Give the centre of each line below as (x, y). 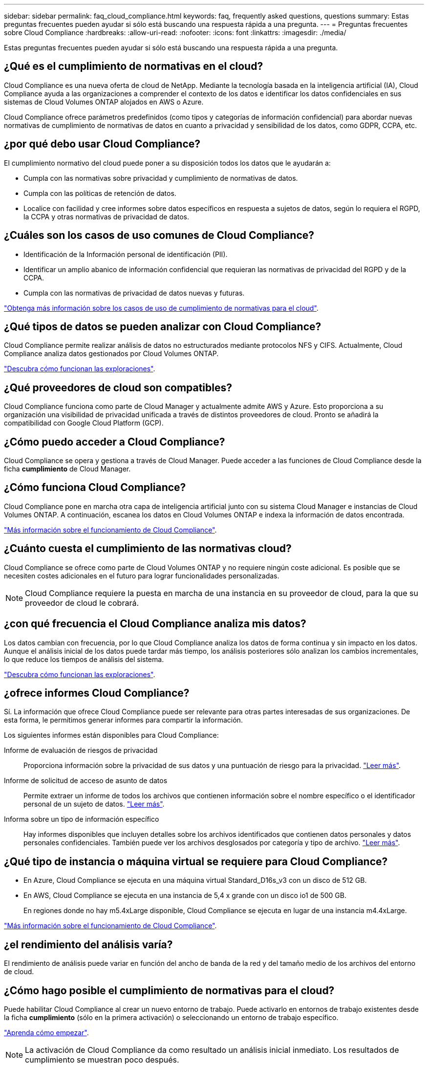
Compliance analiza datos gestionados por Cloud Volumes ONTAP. (111, 354)
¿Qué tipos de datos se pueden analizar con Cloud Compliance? (163, 326)
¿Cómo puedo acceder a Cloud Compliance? (115, 442)
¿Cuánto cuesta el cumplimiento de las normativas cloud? (148, 549)
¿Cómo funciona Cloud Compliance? (95, 488)
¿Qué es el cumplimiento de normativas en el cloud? (134, 66)
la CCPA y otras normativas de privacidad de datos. (107, 216)
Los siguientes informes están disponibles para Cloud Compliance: (111, 735)
